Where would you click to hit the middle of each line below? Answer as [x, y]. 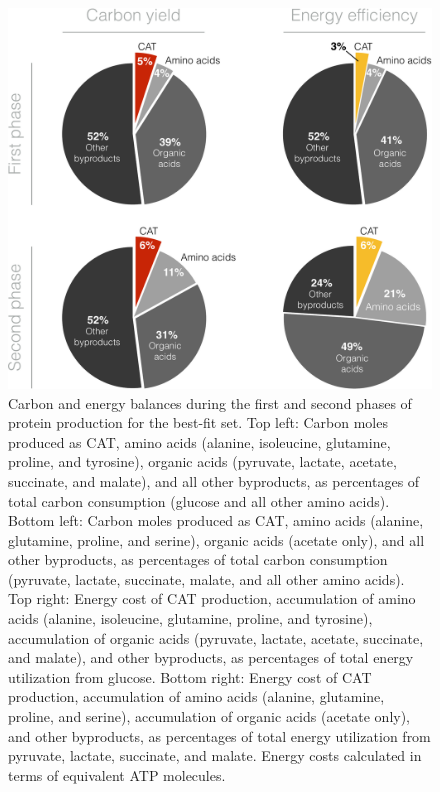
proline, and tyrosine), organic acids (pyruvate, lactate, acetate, [202, 461]
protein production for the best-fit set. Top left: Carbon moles [198, 422]
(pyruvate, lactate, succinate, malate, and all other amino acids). [206, 578]
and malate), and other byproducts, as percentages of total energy [211, 657]
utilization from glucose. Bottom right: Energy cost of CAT [190, 676]
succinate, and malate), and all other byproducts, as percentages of [214, 480]
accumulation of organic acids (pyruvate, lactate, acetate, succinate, [216, 637]
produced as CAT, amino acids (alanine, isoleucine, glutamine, [199, 441]
